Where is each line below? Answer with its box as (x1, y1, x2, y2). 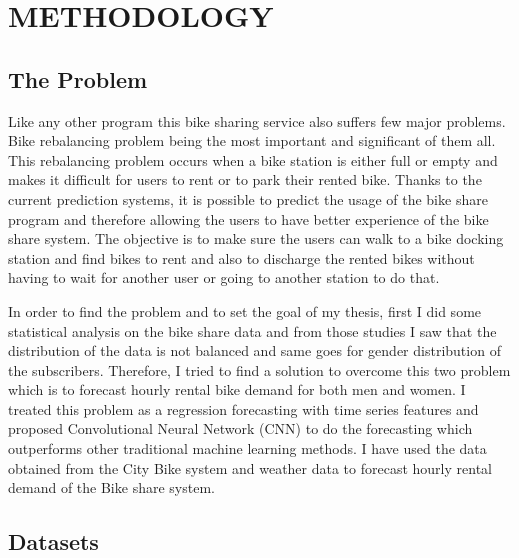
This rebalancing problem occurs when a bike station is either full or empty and (8, 149, 498, 170)
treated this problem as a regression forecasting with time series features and (8, 398, 479, 419)
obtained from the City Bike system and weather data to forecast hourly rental (8, 457, 492, 478)
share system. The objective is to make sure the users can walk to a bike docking (8, 228, 504, 249)
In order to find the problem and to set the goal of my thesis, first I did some (8, 300, 482, 321)
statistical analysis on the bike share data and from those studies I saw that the (8, 320, 497, 341)
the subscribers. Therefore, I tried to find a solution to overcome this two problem (8, 359, 511, 380)
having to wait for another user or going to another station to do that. (8, 267, 440, 288)
